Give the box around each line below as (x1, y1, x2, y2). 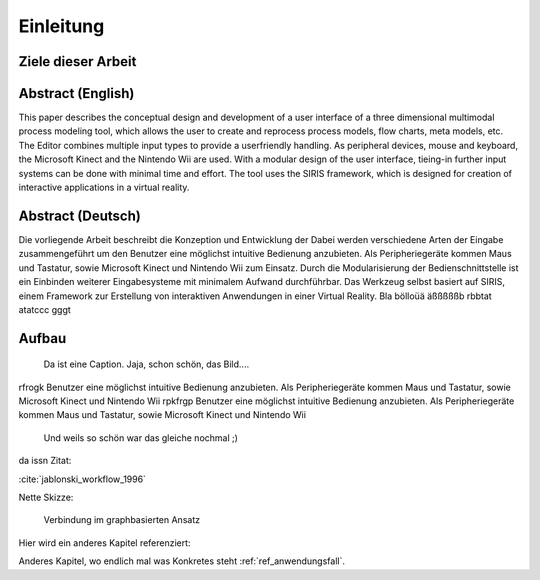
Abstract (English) (18, 85, 135, 102)
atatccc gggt (18, 303, 72, 315)
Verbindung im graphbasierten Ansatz (43, 514, 200, 526)
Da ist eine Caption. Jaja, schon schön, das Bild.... (43, 358, 250, 370)
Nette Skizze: (18, 491, 74, 504)
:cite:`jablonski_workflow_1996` (18, 473, 147, 485)
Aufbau (18, 330, 67, 347)
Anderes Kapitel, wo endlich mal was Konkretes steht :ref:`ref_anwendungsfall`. (18, 555, 345, 567)
